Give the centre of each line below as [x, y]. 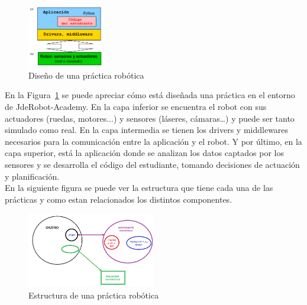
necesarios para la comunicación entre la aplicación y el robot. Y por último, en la [153, 141]
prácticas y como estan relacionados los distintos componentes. [119, 199]
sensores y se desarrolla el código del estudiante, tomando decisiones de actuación [152, 164]
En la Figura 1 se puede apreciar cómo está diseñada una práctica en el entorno [150, 95]
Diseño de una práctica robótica [86, 75]
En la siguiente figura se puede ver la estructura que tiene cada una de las [139, 188]
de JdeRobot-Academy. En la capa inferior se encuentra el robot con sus [136, 106]
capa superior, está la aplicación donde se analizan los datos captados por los [144, 153]
